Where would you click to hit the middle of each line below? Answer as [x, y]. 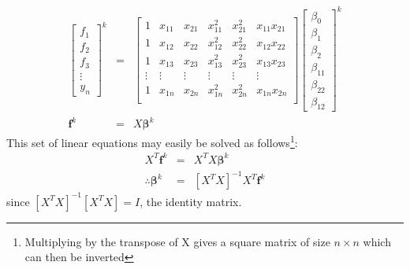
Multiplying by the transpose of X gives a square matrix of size [177, 241]
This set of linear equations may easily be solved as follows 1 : [152, 141]
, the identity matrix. [191, 201]
